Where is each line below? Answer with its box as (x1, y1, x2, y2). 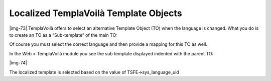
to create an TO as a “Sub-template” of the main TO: (9, 32, 117, 38)
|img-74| (9, 60, 27, 66)
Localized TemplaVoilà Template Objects (9, 8, 183, 19)
